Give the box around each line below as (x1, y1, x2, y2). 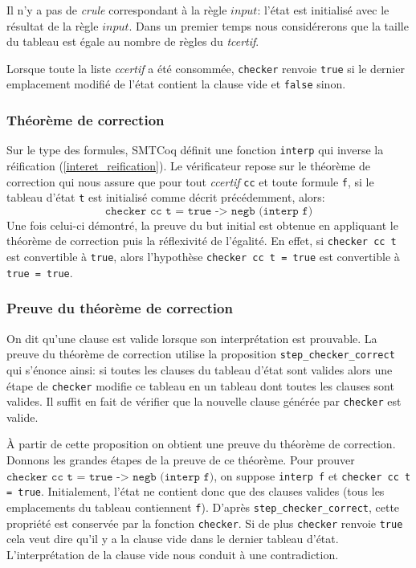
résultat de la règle (6, 17, 99, 34)
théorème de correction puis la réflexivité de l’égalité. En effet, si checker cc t (6, 232, 397, 249)
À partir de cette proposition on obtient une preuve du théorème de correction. (6, 435, 396, 452)
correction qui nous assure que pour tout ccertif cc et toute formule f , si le (6, 173, 374, 190)
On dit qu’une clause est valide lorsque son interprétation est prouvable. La (6, 329, 377, 346)
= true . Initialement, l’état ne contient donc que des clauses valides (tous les (6, 483, 385, 500)
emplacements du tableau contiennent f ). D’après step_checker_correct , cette (6, 498, 400, 515)
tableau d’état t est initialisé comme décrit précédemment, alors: (6, 189, 325, 206)
